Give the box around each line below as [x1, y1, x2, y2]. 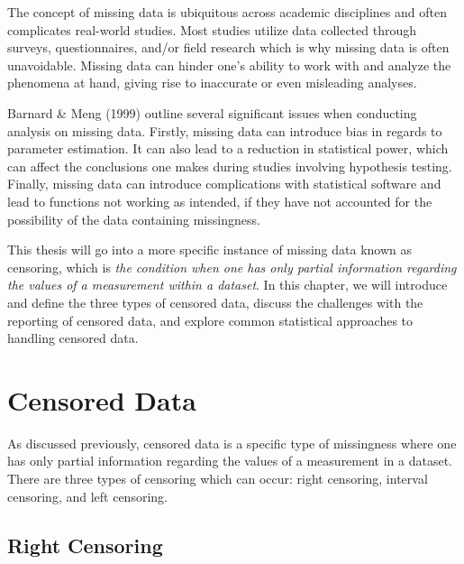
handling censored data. [7, 328, 139, 347]
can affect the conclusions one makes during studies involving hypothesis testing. [7, 156, 452, 175]
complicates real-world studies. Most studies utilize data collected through [7, 20, 417, 39]
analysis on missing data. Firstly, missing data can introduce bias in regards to [7, 121, 442, 140]
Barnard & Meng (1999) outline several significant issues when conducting [7, 103, 417, 122]
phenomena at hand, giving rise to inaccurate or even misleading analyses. [7, 73, 417, 92]
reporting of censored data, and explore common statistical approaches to [7, 310, 414, 329]
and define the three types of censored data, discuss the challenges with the [7, 292, 423, 311]
